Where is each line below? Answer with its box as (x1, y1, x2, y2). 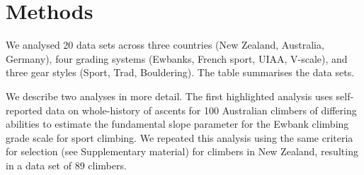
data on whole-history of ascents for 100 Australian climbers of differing (45, 102, 357, 117)
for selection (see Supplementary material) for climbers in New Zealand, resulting (6, 144, 358, 159)
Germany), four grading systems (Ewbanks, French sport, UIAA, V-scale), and (6, 51, 348, 66)
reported (6, 102, 42, 117)
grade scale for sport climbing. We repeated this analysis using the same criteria (6, 130, 353, 145)
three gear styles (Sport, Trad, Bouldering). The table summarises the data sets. (6, 65, 355, 80)
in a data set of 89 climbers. (6, 157, 127, 172)
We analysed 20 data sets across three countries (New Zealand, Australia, (6, 37, 324, 52)
